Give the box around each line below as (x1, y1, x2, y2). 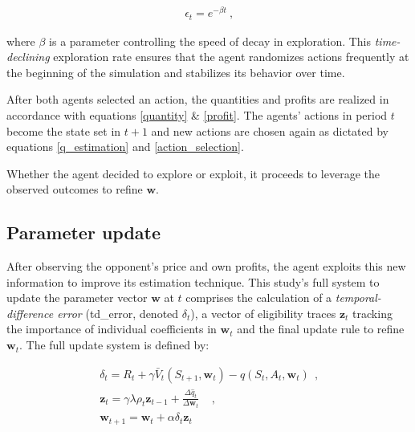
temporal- (335, 289, 381, 306)
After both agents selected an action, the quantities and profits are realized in (6, 91, 389, 108)
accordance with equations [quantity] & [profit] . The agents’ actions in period (6, 106, 388, 123)
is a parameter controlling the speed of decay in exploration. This (49, 32, 372, 49)
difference (6, 304, 54, 321)
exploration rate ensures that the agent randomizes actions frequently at (53, 48, 409, 65)
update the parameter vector (6, 289, 148, 306)
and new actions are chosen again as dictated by (151, 122, 389, 139)
